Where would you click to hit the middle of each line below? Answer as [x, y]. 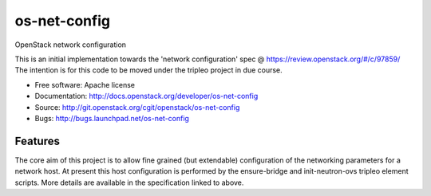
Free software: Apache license [85, 84]
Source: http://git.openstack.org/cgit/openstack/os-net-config [137, 107]
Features [37, 141]
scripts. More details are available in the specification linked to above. [129, 182]
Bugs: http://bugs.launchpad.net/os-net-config [112, 118]
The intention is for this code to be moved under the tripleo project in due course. [148, 70]
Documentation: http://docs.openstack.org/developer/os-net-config [146, 96]
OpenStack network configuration [71, 45]
